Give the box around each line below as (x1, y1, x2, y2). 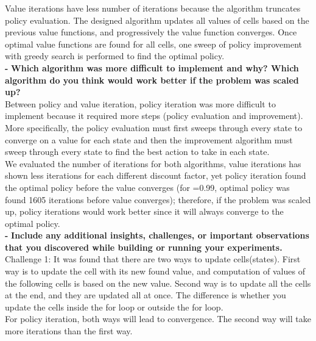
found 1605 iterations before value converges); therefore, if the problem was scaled (5, 193, 311, 206)
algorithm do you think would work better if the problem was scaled (5, 73, 299, 86)
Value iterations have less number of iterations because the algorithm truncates (5, 2, 301, 14)
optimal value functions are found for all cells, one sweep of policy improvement (5, 37, 303, 50)
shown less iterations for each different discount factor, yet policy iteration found (5, 169, 306, 182)
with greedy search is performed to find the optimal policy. (5, 49, 225, 62)
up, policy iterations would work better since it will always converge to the (5, 205, 284, 218)
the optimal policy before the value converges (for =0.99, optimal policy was (5, 181, 290, 193)
